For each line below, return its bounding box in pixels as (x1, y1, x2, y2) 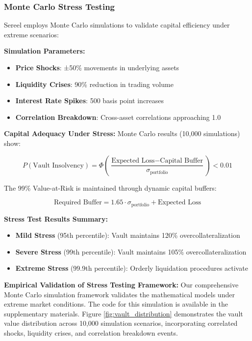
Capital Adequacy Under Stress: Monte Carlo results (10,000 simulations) (4, 128, 240, 139)
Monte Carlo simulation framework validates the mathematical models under (4, 289, 235, 299)
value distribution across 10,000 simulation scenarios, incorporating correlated (4, 318, 238, 328)
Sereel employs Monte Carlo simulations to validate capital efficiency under (4, 20, 230, 30)
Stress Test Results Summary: (4, 213, 108, 224)
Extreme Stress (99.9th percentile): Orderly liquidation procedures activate (15, 263, 248, 273)
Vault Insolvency (33, 162, 84, 169)
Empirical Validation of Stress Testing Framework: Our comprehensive (4, 279, 239, 289)
